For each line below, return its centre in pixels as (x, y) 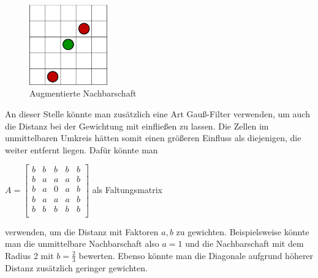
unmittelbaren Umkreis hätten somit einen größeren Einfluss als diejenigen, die (153, 138)
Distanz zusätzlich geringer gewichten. (76, 267)
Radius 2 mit (29, 255)
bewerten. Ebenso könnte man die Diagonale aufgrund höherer (196, 255)
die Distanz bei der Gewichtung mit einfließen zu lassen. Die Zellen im (137, 126)
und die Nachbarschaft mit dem (244, 243)
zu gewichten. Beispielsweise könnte (243, 231)
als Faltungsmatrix (127, 189)
